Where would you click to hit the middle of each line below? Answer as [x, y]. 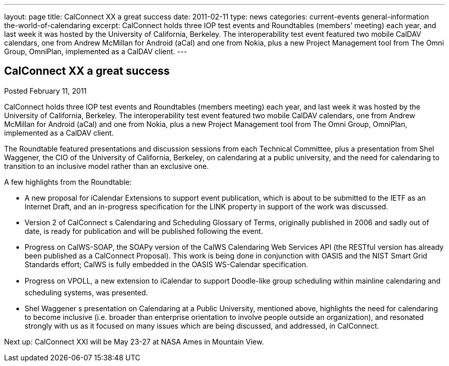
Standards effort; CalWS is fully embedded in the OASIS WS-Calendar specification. [166, 264]
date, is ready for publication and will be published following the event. [144, 231]
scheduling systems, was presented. [86, 292]
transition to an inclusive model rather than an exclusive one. [107, 166]
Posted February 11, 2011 [46, 91]
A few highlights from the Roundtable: [68, 182]
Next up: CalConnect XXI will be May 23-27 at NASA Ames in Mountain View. [134, 341]
